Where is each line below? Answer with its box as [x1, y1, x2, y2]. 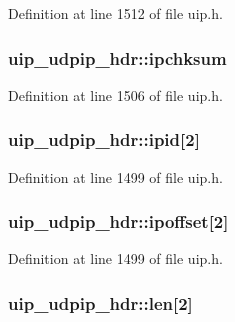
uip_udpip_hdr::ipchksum [8, 45, 227, 70]
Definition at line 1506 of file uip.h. [8, 84, 223, 105]
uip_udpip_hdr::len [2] [8, 290, 193, 315]
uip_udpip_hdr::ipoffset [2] [8, 209, 229, 234]
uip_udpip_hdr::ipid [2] [8, 127, 200, 152]
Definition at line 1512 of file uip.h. [8, 3, 223, 23]
